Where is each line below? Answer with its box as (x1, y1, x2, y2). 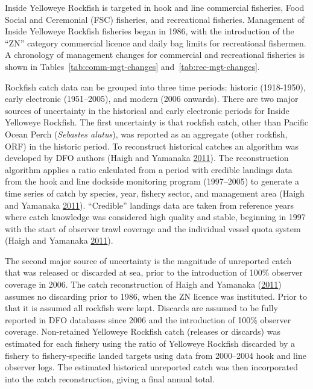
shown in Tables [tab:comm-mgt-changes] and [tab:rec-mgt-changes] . (5, 60, 260, 72)
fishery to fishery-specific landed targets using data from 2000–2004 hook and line (5, 349, 306, 361)
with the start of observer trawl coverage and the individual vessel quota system (5, 222, 301, 235)
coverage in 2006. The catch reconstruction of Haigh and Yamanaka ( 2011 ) (5, 278, 282, 291)
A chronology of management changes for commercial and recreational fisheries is (5, 48, 305, 61)
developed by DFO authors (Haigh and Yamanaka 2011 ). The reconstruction (5, 151, 289, 164)
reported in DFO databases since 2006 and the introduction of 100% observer (5, 313, 291, 326)
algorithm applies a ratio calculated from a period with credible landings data (5, 163, 292, 176)
